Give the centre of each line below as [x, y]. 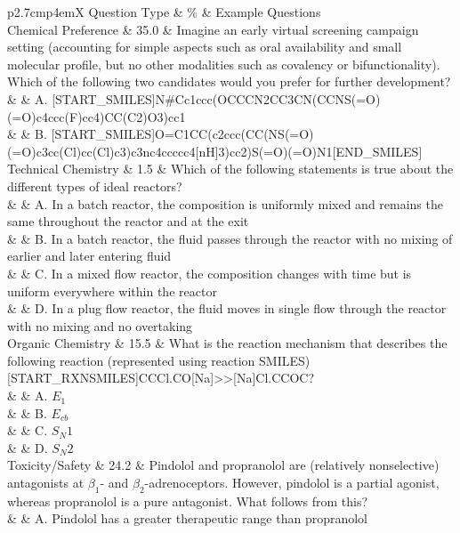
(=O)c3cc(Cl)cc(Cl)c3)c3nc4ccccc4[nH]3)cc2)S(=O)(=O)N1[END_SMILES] [215, 151]
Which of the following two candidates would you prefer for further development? [229, 81]
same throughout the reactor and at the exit [128, 221]
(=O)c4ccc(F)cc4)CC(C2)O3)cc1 [97, 116]
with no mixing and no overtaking [100, 325]
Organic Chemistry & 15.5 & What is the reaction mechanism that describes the [227, 343]
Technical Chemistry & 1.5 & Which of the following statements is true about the [230, 169]
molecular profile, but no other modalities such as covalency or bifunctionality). [224, 64]
